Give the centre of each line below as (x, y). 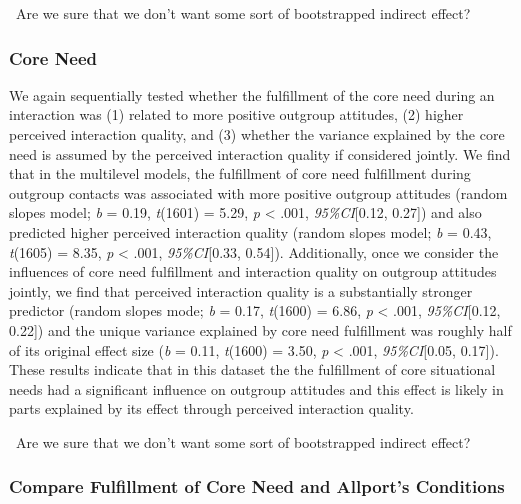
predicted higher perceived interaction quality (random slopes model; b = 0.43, (250, 231)
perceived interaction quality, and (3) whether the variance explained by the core (257, 134)
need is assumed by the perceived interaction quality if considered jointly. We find (260, 153)
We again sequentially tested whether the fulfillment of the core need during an (252, 94)
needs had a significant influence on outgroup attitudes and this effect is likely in (256, 388)
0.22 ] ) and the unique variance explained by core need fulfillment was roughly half (260, 329)
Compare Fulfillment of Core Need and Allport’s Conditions (257, 486)
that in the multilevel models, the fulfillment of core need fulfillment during (240, 173)
